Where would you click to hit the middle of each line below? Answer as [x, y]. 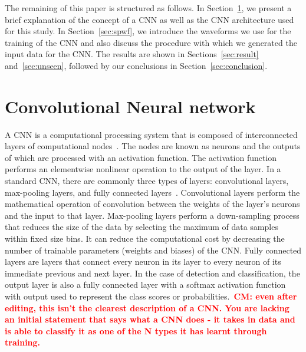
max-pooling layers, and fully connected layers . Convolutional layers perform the [152, 192]
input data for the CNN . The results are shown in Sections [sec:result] [132, 54]
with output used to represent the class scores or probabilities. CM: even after [151, 296]
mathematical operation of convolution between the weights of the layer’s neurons [152, 204]
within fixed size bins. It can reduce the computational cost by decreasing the [145, 238]
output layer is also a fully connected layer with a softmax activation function [145, 284]
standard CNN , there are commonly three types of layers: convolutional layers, [147, 181]
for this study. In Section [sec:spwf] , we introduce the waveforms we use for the [148, 31]
